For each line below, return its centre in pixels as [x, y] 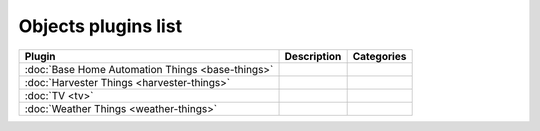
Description [313, 56]
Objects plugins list [100, 26]
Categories [379, 56]
